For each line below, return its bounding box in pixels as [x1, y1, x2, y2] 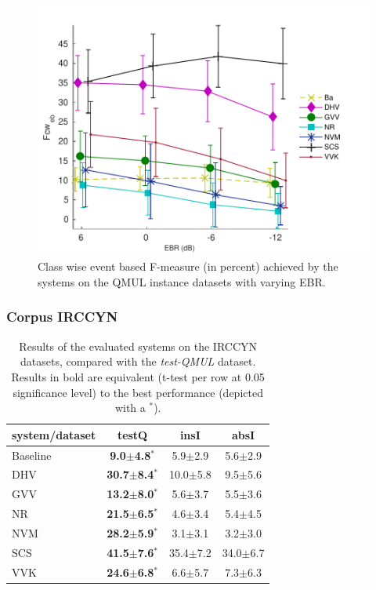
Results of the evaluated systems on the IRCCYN [19, 337, 258, 354]
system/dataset [12, 426, 96, 442]
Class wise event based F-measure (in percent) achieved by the [38, 258, 338, 275]
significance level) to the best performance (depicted [13, 384, 263, 400]
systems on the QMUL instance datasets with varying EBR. [38, 273, 326, 290]
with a [114, 399, 146, 416]
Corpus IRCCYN [6, 307, 118, 326]
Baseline [12, 446, 52, 463]
